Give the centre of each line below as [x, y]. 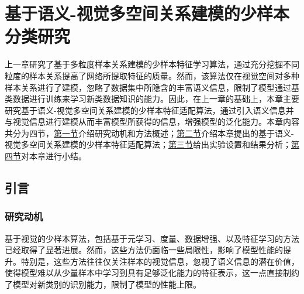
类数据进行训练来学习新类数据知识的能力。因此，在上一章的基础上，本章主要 [152, 99]
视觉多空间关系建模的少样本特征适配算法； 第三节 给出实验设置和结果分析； [148, 144]
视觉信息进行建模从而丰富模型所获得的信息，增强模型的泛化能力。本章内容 [156, 122]
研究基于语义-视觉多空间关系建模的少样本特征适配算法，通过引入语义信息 [145, 110]
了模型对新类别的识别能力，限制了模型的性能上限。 [103, 284]
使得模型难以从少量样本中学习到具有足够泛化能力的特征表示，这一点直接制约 [152, 273]
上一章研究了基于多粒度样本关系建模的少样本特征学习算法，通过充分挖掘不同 [152, 64]
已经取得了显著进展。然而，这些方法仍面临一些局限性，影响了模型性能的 [144, 250]
